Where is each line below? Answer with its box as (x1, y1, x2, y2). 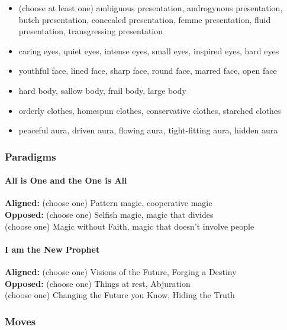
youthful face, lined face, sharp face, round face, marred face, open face (18, 64, 277, 77)
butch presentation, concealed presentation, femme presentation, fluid (18, 13, 271, 25)
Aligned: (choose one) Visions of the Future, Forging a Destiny (5, 265, 237, 277)
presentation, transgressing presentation (18, 25, 163, 37)
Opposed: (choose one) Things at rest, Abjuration (5, 277, 191, 289)
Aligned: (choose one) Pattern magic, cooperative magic (5, 197, 212, 209)
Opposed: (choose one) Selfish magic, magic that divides (5, 208, 214, 220)
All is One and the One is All (5, 174, 127, 187)
